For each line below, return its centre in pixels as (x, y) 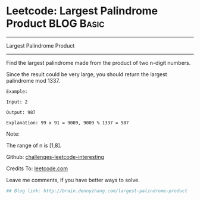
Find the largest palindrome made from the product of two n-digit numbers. (99, 62)
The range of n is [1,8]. (34, 145)
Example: (17, 91)
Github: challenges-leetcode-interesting (55, 157)
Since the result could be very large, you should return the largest (87, 74)
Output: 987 (21, 112)
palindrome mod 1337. (33, 80)
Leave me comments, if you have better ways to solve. (73, 180)
